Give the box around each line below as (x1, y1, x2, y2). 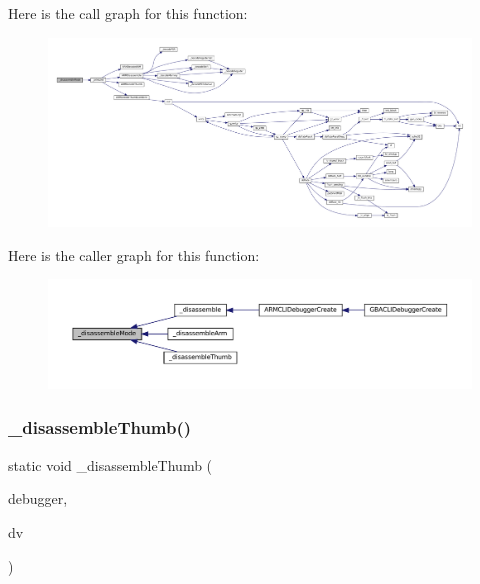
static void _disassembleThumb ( (8, 454, 213, 475)
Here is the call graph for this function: (8, 3, 248, 23)
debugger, (8, 488, 68, 509)
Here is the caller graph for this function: (8, 244, 260, 265)
